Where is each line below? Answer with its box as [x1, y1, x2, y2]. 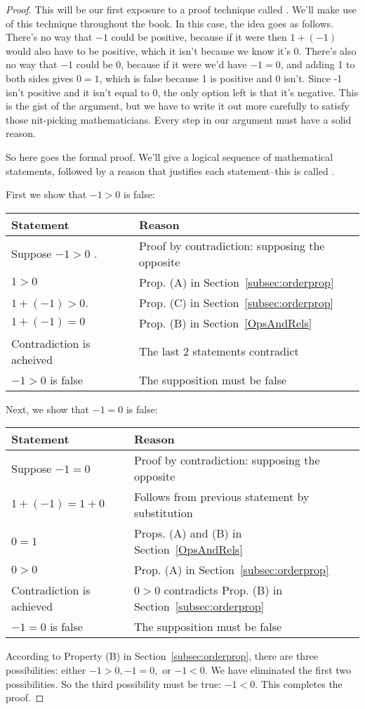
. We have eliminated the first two [204, 662, 352, 677]
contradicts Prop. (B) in [164, 582, 283, 599]
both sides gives [6, 70, 74, 85]
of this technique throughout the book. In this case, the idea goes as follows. [6, 15, 334, 30]
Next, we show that [6, 401, 90, 416]
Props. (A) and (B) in [133, 525, 242, 542]
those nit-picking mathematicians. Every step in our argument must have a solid [6, 112, 352, 126]
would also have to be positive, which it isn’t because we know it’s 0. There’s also [6, 43, 357, 58]
